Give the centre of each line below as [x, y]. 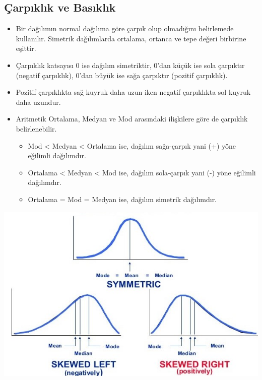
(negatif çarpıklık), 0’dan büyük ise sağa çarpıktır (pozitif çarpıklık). [122, 75]
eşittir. [26, 48]
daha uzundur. [38, 102]
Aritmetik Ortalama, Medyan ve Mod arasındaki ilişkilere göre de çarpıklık [132, 119]
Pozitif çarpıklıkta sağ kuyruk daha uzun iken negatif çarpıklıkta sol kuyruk [133, 92]
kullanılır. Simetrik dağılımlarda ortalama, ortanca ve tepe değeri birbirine [131, 38]
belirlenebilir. [36, 128]
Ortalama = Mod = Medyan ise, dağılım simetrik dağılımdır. [122, 199]
